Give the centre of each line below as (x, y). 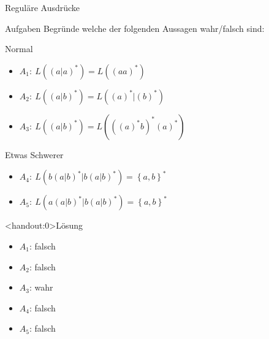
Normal (19, 49)
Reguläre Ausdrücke (43, 7)
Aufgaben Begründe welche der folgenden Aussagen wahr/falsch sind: (135, 28)
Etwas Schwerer (34, 154)
